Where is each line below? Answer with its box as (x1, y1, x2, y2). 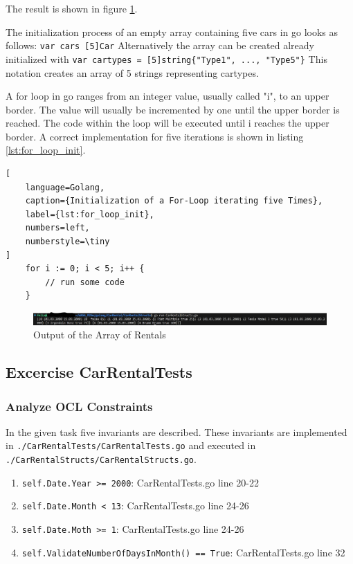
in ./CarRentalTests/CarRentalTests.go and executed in (6, 438, 256, 453)
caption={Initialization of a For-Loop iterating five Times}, (25, 196, 323, 206)
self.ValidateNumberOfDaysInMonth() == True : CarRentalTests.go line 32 (21, 545, 345, 559)
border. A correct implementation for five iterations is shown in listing (6, 129, 304, 143)
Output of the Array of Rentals (33, 327, 166, 342)
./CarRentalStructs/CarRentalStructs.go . (6, 452, 197, 466)
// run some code (45, 277, 125, 287)
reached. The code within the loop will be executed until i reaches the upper (6, 116, 329, 130)
